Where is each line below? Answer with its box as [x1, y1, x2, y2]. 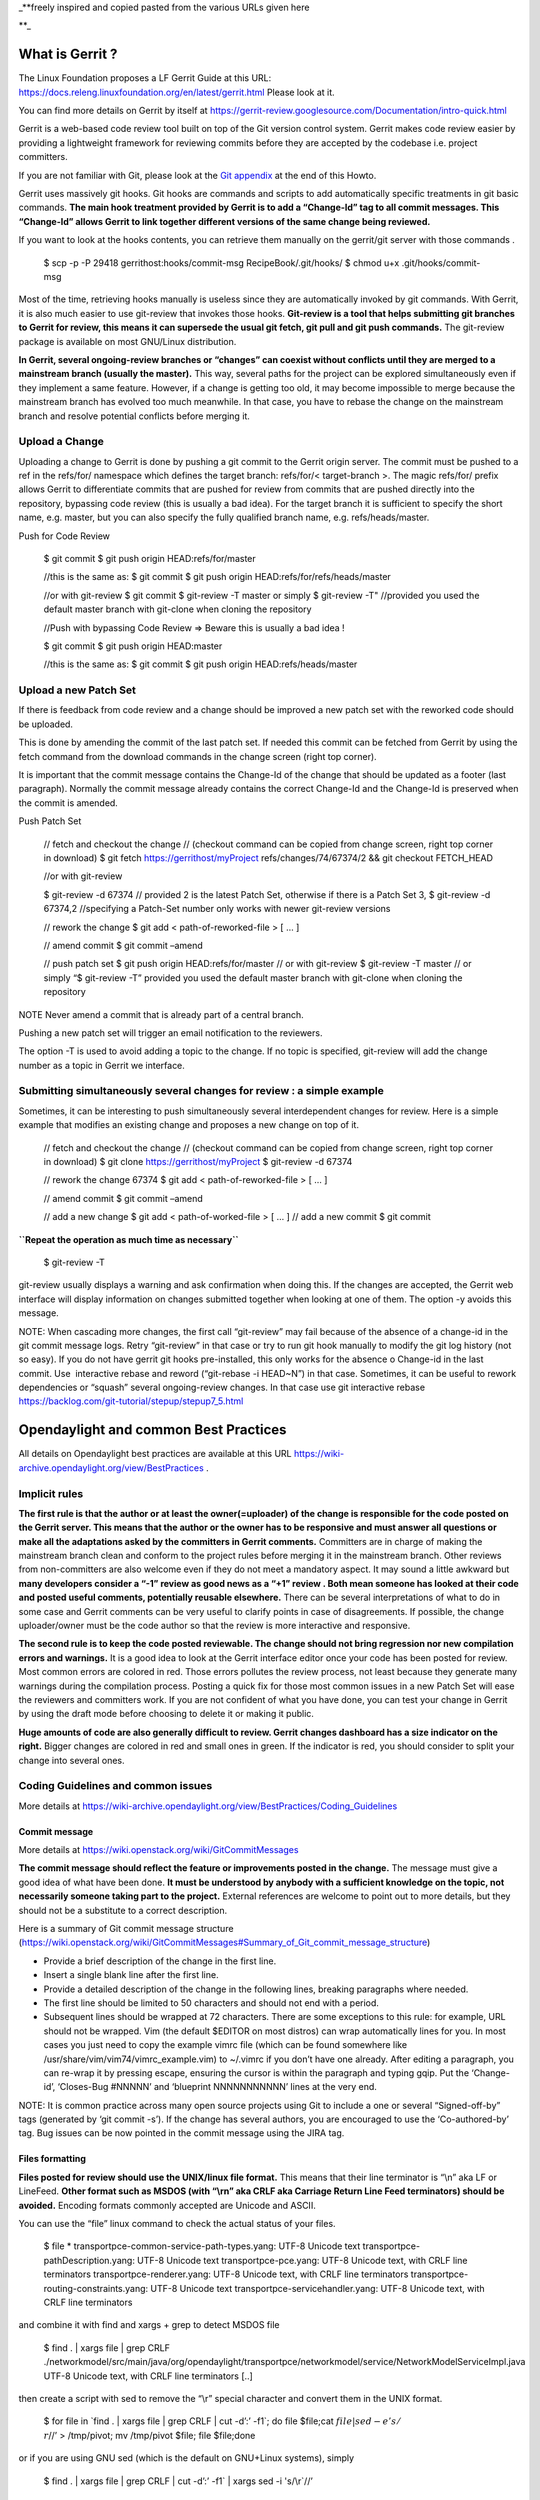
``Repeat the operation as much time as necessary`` [18, 1233, 239, 1245]
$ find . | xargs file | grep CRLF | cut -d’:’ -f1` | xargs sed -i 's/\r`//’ [43, 2475, 314, 2487]
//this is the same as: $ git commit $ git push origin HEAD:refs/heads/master [43, 658, 358, 670]
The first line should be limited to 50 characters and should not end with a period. [43, 1996, 380, 2009]
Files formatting [18, 2153, 87, 2165]
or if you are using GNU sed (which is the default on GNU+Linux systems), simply [18, 2452, 355, 2464]
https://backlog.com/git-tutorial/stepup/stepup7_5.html [18, 1395, 244, 1407]
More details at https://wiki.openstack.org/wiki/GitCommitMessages [18, 1844, 299, 1856]
